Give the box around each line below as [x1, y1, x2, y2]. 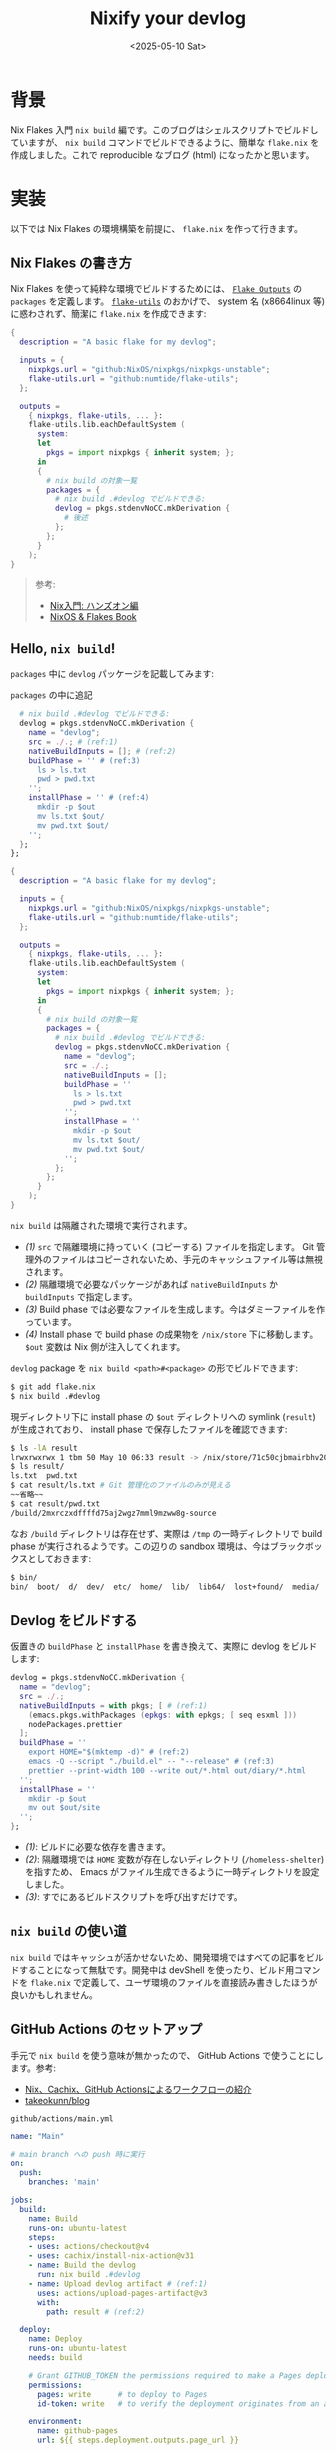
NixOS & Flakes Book [49, 611, 137, 623]
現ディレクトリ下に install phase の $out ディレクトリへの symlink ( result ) [10, 1410, 317, 1422]
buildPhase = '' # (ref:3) [28, 755, 141, 766]
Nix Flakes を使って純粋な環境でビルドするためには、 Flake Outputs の [10, 283, 303, 295]
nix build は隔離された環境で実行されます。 [10, 1219, 193, 1231]
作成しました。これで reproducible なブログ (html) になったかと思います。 [10, 148, 315, 161]
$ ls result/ [10, 1462, 65, 1472]
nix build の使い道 [10, 1923, 127, 1940]
